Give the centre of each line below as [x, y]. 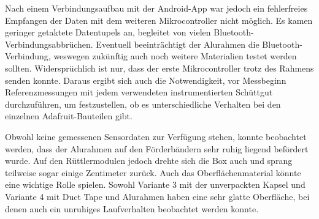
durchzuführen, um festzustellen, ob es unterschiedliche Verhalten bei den [143, 104]
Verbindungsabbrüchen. [49, 44]
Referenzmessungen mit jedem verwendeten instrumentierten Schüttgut [139, 92]
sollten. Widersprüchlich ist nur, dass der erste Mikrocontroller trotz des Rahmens [159, 68]
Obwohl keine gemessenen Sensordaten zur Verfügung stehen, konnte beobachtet [156, 136]
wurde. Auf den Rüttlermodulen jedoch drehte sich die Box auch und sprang [149, 161]
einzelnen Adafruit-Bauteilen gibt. [69, 116]
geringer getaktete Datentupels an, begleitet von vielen [108, 32]
